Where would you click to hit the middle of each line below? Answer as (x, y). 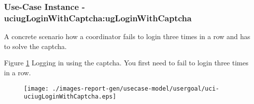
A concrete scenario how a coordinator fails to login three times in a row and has (127, 36)
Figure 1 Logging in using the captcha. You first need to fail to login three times (126, 63)
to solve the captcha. (35, 46)
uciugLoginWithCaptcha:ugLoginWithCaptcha (98, 18)
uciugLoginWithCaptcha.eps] (70, 97)
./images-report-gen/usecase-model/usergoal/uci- (136, 88)
